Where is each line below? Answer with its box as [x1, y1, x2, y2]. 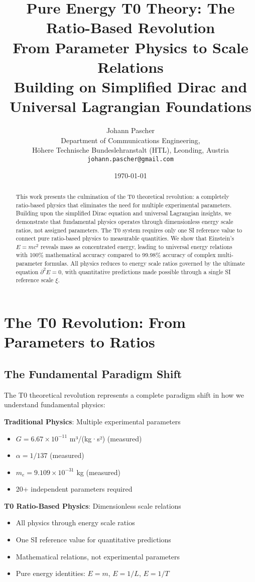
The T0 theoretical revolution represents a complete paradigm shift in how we [4, 389, 244, 400]
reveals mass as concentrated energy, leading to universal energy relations [40, 242, 232, 251]
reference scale [16, 276, 54, 284]
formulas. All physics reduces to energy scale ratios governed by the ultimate [44, 259, 245, 268]
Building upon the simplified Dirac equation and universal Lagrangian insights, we [16, 209, 231, 217]
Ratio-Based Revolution [46, 17, 215, 38]
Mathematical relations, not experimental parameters [16, 551, 180, 561]
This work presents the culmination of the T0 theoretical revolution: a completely [16, 192, 229, 200]
